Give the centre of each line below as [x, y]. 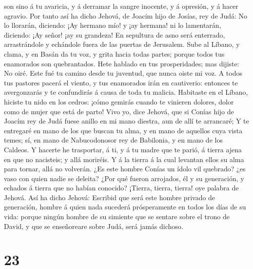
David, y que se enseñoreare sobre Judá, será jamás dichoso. [94, 226]
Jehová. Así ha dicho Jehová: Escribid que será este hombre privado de [110, 197]
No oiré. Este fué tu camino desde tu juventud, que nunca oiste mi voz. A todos [123, 73]
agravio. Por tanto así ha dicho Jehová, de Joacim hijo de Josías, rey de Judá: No [126, 15]
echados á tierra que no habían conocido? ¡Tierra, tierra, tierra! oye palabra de [121, 188]
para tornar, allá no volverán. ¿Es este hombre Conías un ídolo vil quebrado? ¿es [125, 169]
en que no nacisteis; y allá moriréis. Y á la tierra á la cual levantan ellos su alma [124, 159]
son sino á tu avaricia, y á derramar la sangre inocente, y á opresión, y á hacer [121, 6]
